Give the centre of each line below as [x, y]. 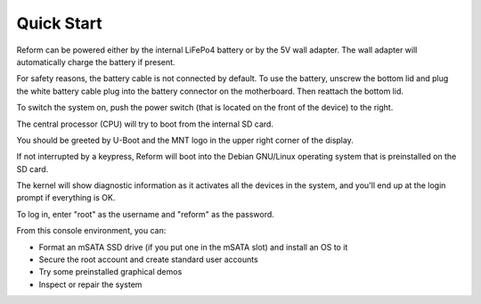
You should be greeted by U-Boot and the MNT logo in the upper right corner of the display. [185, 140]
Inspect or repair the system [90, 284]
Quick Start [59, 23]
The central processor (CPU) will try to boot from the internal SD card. [145, 124]
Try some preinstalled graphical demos [110, 272]
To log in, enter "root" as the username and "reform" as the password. [146, 214]
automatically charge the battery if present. [96, 62]
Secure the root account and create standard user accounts [148, 259]
